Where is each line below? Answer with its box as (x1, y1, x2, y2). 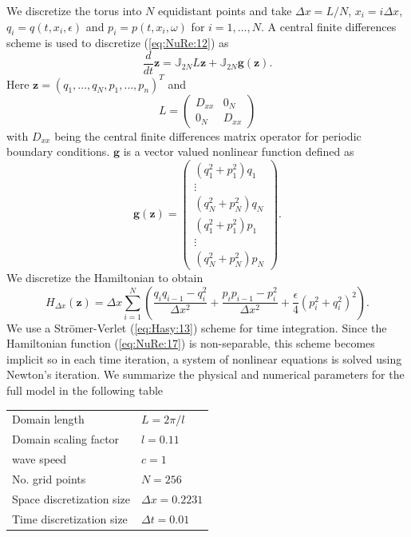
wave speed (12, 450, 67, 467)
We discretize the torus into (6, 2, 142, 18)
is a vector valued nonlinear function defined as (123, 143, 354, 160)
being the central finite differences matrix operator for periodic (54, 127, 362, 144)
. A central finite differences (260, 18, 397, 34)
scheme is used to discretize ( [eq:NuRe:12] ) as (6, 34, 229, 51)
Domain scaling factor (12, 431, 120, 447)
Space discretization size (12, 490, 130, 507)
